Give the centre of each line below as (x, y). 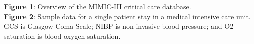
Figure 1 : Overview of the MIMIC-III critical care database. (98, 6)
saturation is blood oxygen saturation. (62, 35)
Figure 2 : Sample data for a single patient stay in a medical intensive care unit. (127, 16)
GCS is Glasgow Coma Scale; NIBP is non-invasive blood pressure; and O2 (119, 26)
